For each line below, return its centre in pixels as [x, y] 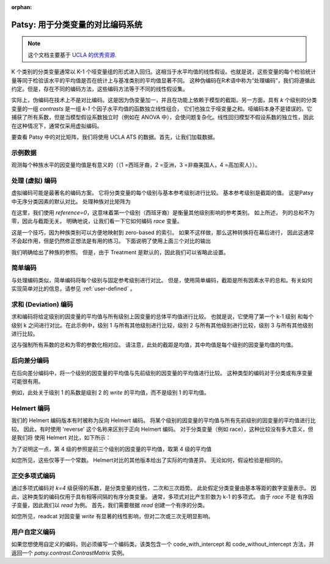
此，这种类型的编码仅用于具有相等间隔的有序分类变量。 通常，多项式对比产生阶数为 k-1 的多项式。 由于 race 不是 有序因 [163, 496]
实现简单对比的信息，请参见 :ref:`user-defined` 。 [73, 289]
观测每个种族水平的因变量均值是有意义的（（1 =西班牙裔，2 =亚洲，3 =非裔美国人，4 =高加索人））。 [136, 165]
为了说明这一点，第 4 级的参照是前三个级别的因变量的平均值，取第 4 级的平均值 [112, 449]
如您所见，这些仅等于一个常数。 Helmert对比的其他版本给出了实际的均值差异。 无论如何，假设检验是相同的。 [149, 460]
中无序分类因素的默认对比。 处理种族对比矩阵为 [71, 201]
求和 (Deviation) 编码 [42, 304]
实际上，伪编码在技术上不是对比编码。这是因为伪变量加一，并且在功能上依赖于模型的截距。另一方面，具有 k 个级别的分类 [164, 100]
